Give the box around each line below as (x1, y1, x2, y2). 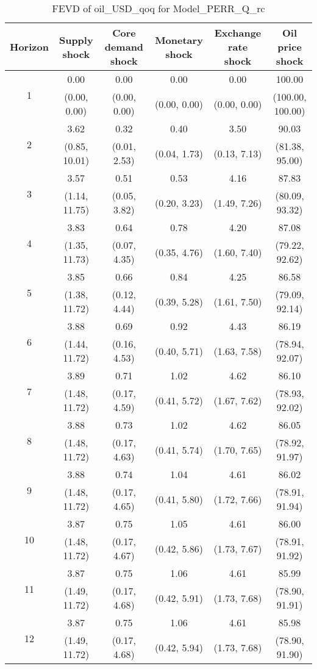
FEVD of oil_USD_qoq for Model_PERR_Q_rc (52, 1, 265, 15)
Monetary (155, 32, 203, 47)
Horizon (10, 40, 49, 54)
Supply (59, 32, 93, 47)
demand (104, 40, 144, 54)
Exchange (214, 26, 262, 40)
